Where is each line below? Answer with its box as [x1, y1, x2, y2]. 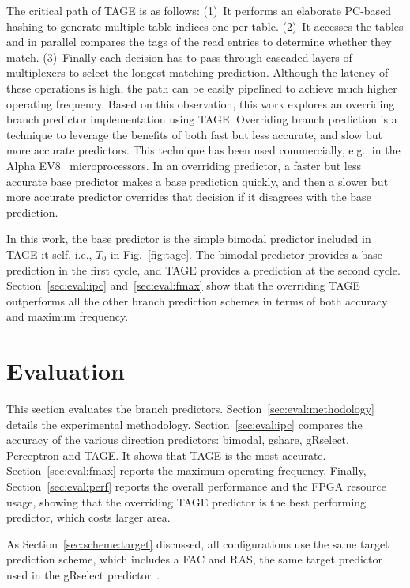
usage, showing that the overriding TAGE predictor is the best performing [6, 493, 367, 510]
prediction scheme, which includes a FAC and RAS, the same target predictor [6, 551, 382, 567]
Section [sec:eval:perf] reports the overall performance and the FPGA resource [6, 477, 386, 494]
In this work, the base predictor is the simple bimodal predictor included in [6, 230, 371, 247]
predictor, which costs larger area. [6, 509, 171, 525]
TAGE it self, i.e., [6, 245, 92, 262]
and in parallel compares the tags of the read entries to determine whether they [6, 33, 392, 50]
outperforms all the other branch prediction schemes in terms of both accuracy [6, 292, 388, 309]
